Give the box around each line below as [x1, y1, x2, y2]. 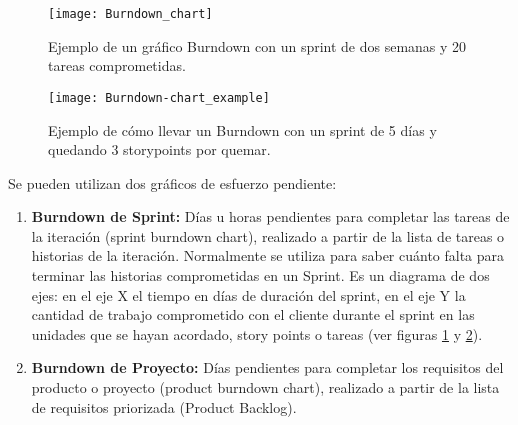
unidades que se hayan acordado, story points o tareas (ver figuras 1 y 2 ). [31, 323, 483, 344]
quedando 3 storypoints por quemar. [48, 139, 271, 160]
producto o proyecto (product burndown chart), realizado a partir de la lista [31, 377, 500, 398]
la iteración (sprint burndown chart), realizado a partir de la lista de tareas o [31, 225, 505, 246]
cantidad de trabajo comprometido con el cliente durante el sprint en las [31, 304, 475, 325]
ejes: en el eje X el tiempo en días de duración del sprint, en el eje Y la [31, 284, 466, 305]
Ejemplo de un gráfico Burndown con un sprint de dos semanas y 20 [48, 35, 467, 56]
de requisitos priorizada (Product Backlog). [31, 396, 297, 417]
